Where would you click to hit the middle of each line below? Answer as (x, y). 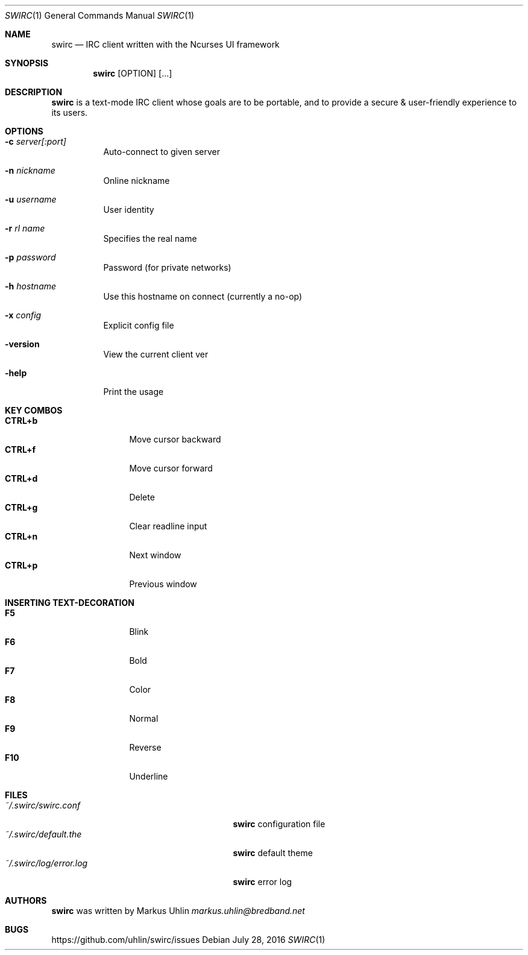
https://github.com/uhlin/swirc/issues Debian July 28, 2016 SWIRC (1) (188, 940)
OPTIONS (24, 131)
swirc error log (262, 882)
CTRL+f (20, 449)
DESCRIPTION (34, 92)
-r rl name (25, 228)
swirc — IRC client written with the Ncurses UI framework (165, 44)
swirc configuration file (279, 824)
